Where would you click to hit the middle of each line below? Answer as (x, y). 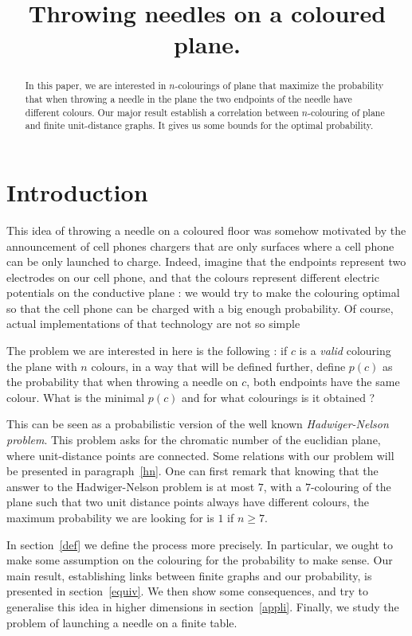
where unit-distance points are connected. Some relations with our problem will (200, 455)
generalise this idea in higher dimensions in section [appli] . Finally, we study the (203, 606)
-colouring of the (351, 486)
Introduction (77, 191)
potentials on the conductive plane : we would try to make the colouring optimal (203, 293)
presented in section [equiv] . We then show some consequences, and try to (187, 591)
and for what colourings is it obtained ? (279, 397)
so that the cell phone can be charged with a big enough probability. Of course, (200, 308)
